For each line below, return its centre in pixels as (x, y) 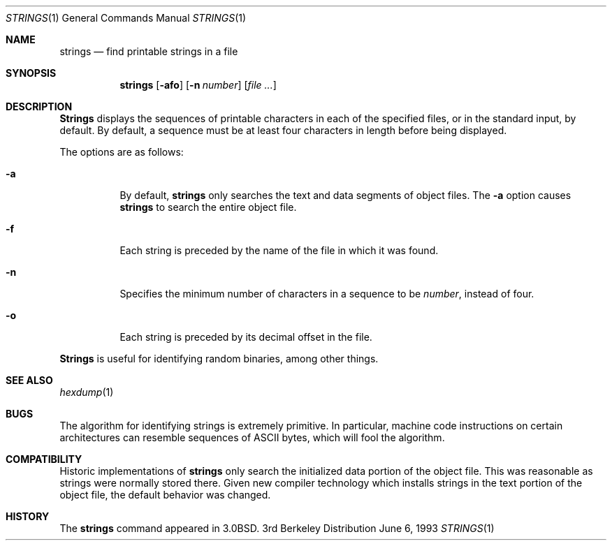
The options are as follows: (122, 152)
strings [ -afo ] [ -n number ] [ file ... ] (198, 85)
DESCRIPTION (39, 106)
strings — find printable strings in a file (149, 51)
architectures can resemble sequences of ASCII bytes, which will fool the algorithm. (252, 437)
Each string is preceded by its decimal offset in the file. (246, 337)
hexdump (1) (87, 392)
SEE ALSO (29, 380)
